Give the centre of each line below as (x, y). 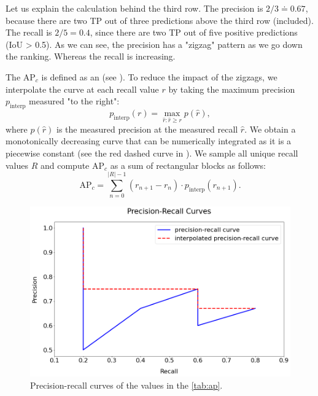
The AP (21, 76)
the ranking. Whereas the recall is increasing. (91, 56)
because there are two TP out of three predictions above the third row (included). (160, 20)
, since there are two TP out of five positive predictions (194, 32)
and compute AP (72, 165)
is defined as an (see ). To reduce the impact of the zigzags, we (159, 76)
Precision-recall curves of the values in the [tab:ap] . (126, 385)
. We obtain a (270, 129)
